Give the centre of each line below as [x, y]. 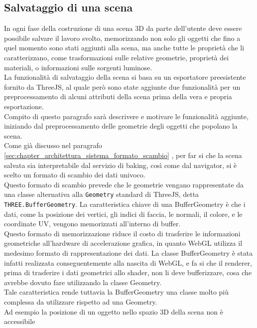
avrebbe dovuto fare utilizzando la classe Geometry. [83, 282]
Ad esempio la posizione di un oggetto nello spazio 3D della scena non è [114, 311]
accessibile [20, 321]
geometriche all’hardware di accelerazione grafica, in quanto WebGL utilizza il [123, 243]
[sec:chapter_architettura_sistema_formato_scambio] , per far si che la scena [123, 155]
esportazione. [24, 106]
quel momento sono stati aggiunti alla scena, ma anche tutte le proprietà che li [124, 48]
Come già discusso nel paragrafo [53, 145]
